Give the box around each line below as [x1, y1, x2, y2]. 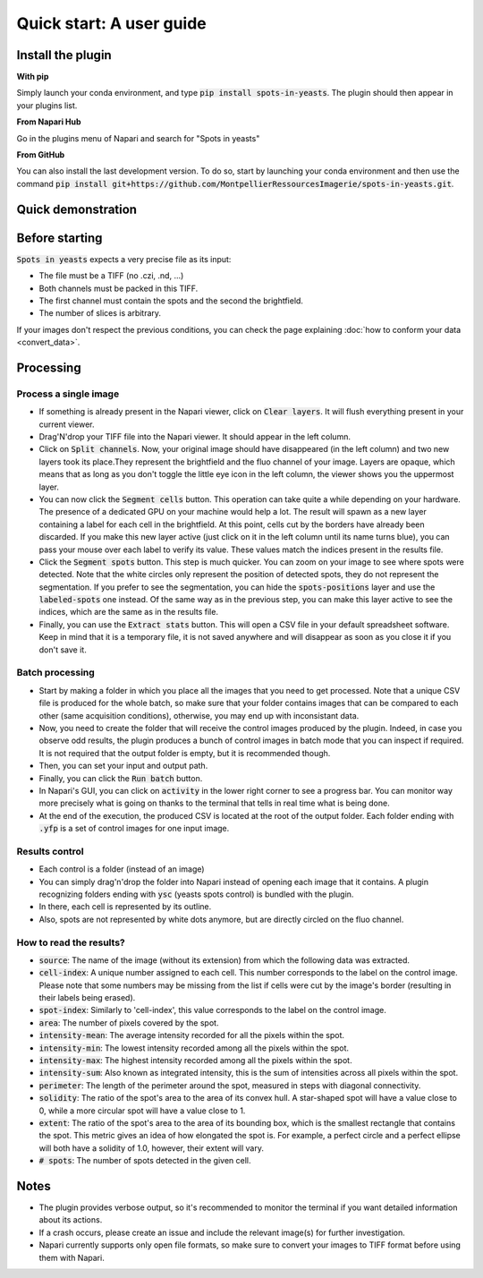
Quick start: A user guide [16, 13, 208, 33]
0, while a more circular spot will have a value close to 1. [38, 1105, 246, 1116]
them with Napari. [38, 1252, 105, 1263]
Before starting [16, 230, 103, 245]
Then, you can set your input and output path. [38, 761, 208, 771]
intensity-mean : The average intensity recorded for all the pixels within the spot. [38, 1030, 344, 1041]
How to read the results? [16, 936, 125, 949]
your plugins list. [16, 99, 78, 111]
